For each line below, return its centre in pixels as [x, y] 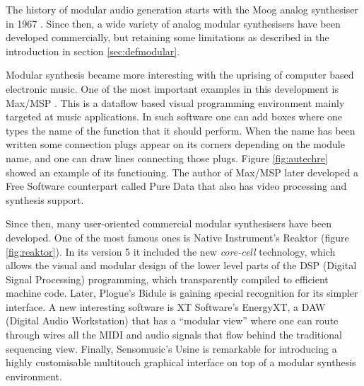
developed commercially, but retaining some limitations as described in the [168, 37]
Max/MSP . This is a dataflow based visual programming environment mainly [175, 102]
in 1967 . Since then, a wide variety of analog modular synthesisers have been [173, 23]
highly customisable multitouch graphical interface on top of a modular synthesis [181, 362]
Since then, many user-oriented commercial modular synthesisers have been [169, 223]
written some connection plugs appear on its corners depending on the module [175, 144]
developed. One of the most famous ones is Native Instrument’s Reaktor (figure [177, 237]
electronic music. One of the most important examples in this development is [172, 88]
